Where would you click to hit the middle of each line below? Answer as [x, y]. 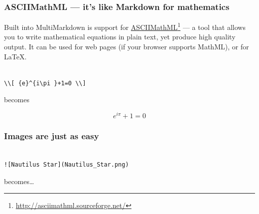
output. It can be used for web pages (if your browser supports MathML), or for [127, 47]
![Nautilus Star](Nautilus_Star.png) [66, 164]
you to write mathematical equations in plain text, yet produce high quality [120, 37]
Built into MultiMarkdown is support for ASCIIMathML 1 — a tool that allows [125, 26]
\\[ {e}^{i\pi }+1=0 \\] [45, 83]
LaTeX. [15, 56]
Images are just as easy [52, 136]
